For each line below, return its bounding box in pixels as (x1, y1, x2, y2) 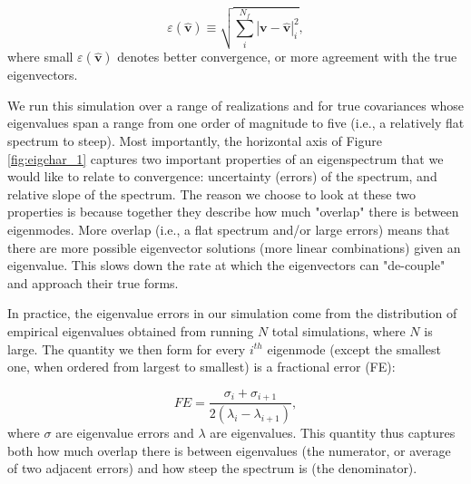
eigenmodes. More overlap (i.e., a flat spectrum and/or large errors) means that (7, 219, 450, 238)
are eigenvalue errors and (55, 423, 194, 442)
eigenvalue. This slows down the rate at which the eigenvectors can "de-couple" (7, 256, 446, 275)
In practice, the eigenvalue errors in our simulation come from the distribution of (7, 304, 457, 323)
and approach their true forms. (7, 273, 179, 292)
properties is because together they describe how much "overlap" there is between (7, 202, 459, 221)
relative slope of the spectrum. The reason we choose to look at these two (7, 184, 416, 203)
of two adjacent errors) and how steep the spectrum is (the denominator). (7, 459, 417, 478)
